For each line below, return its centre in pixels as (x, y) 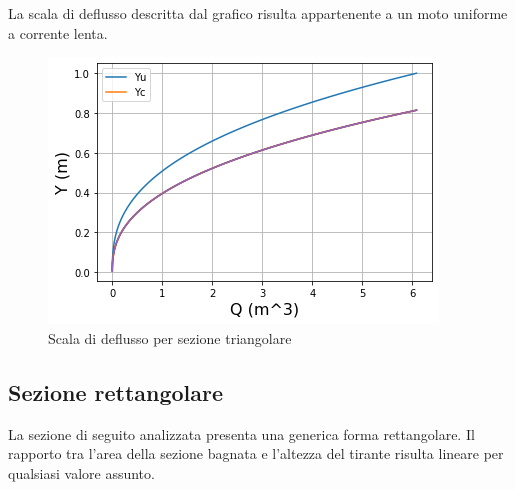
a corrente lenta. (58, 32)
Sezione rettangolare (116, 391)
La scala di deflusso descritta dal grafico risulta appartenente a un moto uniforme (258, 13)
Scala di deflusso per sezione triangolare (170, 337)
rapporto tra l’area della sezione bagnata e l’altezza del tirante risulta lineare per (256, 453)
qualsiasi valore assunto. (81, 472)
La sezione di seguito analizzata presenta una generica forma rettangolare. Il (241, 433)
